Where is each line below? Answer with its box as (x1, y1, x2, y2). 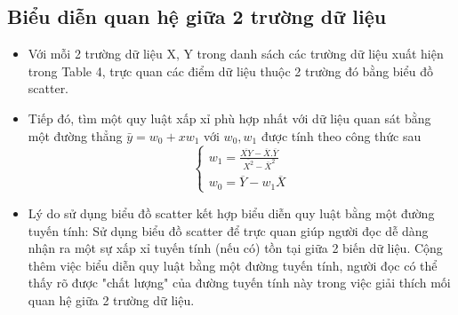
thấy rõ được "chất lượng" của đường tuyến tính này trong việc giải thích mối (28, 273, 451, 292)
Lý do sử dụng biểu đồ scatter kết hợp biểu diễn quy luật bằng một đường (28, 203, 435, 222)
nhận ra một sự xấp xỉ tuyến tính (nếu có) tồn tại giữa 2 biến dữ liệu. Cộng (28, 239, 443, 257)
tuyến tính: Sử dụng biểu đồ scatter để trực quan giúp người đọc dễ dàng (28, 221, 429, 240)
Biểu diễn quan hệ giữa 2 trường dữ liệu (7, 3, 387, 30)
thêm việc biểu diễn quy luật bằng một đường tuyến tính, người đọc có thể (28, 256, 438, 274)
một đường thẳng (28, 126, 123, 145)
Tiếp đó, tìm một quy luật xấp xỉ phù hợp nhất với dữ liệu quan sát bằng (28, 108, 431, 127)
